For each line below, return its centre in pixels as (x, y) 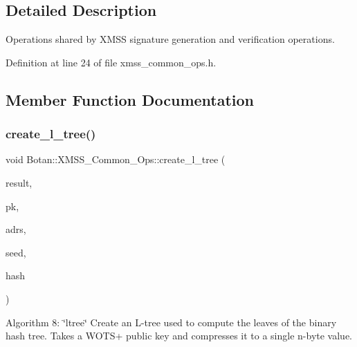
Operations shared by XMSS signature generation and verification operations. (170, 39)
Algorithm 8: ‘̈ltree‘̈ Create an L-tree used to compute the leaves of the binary (171, 322)
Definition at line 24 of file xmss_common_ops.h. (111, 62)
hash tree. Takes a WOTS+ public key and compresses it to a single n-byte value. (179, 336)
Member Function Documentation (130, 99)
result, (19, 182)
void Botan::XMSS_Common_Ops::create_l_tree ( (116, 159)
